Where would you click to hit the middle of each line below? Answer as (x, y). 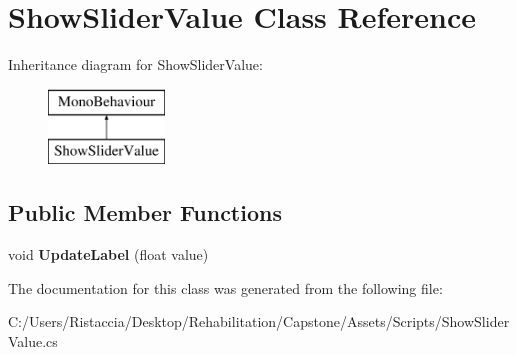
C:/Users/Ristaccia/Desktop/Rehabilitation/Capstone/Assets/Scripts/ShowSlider (259, 321)
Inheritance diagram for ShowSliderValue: (135, 64)
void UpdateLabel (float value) (108, 254)
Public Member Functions (145, 212)
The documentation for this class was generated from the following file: (225, 287)
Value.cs (33, 340)
